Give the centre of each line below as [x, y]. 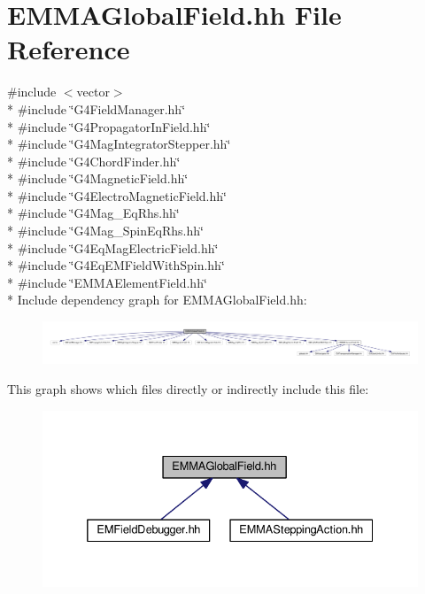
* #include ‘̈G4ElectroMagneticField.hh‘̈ [117, 195]
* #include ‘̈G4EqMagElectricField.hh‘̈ [113, 247]
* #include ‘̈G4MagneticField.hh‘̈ [98, 178]
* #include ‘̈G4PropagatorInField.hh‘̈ [109, 126]
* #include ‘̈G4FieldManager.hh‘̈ [97, 108]
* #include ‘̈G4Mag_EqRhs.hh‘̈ [93, 213]
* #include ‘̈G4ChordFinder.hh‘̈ [94, 161]
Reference [69, 49]
